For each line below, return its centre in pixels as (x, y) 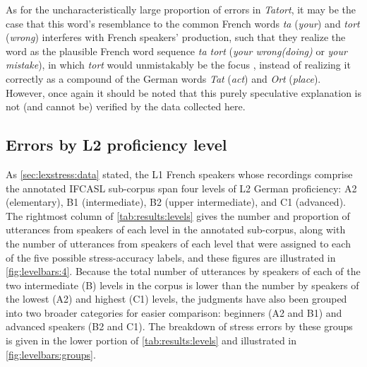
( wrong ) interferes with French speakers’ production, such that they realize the (176, 37)
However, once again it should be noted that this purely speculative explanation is (184, 92)
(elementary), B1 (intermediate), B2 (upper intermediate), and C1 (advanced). (176, 202)
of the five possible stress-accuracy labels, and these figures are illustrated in (171, 257)
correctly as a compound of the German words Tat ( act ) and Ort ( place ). (163, 78)
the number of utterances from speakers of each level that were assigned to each (178, 243)
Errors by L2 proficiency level (116, 145)
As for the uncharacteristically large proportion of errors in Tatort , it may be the (181, 9)
